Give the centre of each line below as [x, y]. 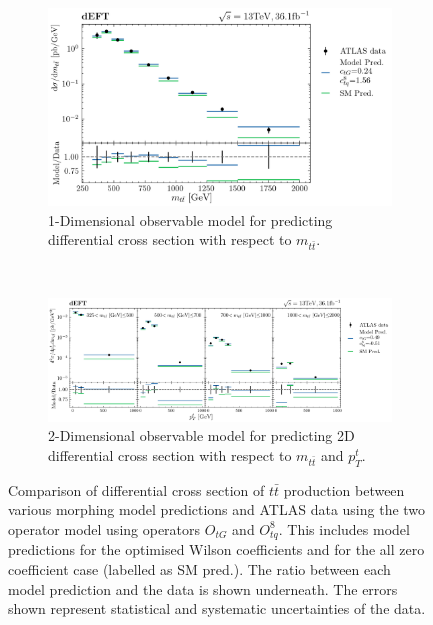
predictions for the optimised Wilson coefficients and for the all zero [216, 549]
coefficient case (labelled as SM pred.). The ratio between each [199, 568]
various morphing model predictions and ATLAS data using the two [217, 509]
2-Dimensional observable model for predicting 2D [201, 435]
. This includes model [344, 528]
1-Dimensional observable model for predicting [190, 219]
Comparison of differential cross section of [136, 489]
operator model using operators [104, 528]
